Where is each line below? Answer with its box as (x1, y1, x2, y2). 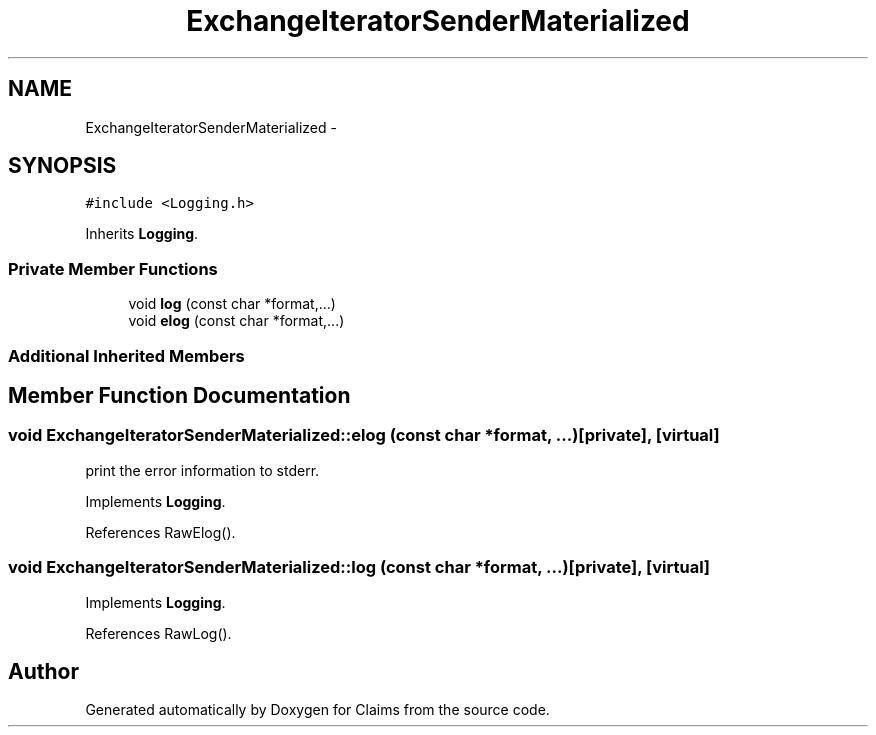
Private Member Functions (8, 258, 218, 279)
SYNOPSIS (8, 153, 117, 179)
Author (8, 658, 79, 684)
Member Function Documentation (8, 382, 351, 408)
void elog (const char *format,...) (128, 312, 345, 330)
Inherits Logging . (85, 225, 199, 243)
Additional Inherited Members (8, 345, 245, 366)
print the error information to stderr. (85, 461, 320, 479)
